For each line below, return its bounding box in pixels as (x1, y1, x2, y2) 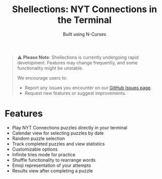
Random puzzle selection (12, 135, 65, 141)
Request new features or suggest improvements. (24, 90, 127, 96)
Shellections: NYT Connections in (12, 4, 157, 15)
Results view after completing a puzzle (12, 167, 93, 173)
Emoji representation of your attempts (12, 162, 92, 168)
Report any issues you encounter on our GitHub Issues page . (24, 85, 152, 91)
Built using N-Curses (62, 31, 107, 37)
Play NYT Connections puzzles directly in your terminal (12, 124, 128, 130)
